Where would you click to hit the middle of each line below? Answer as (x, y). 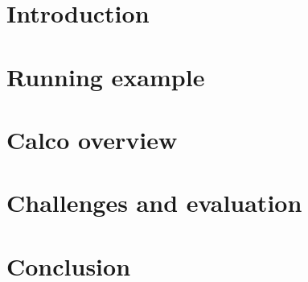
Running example (106, 76)
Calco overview (92, 139)
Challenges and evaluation (154, 203)
